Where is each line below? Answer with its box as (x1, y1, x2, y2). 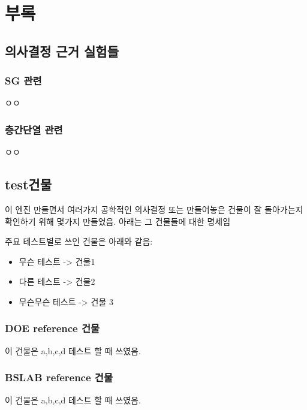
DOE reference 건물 (5, 321, 100, 336)
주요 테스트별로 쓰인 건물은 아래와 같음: (5, 235, 153, 248)
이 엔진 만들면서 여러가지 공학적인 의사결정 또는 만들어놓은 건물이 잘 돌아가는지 (5, 203, 303, 215)
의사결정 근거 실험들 (5, 41, 119, 60)
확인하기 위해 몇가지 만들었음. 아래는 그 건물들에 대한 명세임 (5, 215, 231, 227)
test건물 (5, 175, 52, 194)
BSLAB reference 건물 (5, 370, 113, 385)
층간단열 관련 (5, 122, 63, 137)
